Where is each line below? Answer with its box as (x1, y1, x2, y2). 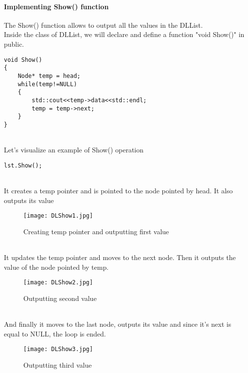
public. (4, 38, 24, 49)
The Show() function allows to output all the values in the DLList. (4, 19, 203, 30)
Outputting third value (23, 359, 92, 370)
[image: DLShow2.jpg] (23, 279, 93, 286)
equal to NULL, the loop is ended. (4, 328, 106, 338)
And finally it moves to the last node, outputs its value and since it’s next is (4, 318, 231, 329)
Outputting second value (23, 293, 97, 303)
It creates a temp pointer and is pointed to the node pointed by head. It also (4, 185, 233, 195)
